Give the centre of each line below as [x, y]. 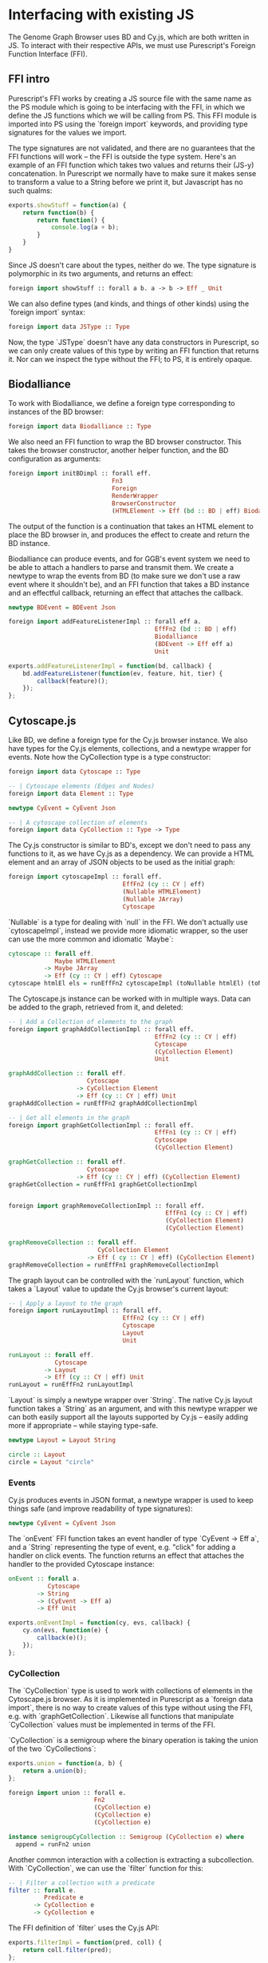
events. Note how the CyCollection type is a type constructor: [110, 757]
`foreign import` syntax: [47, 312]
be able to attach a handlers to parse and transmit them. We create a [121, 567]
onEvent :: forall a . [44, 1579]
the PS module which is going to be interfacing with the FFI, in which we [127, 106]
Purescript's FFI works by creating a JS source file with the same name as [130, 98]
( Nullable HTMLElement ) [162, 892]
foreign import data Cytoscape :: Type [75, 772]
